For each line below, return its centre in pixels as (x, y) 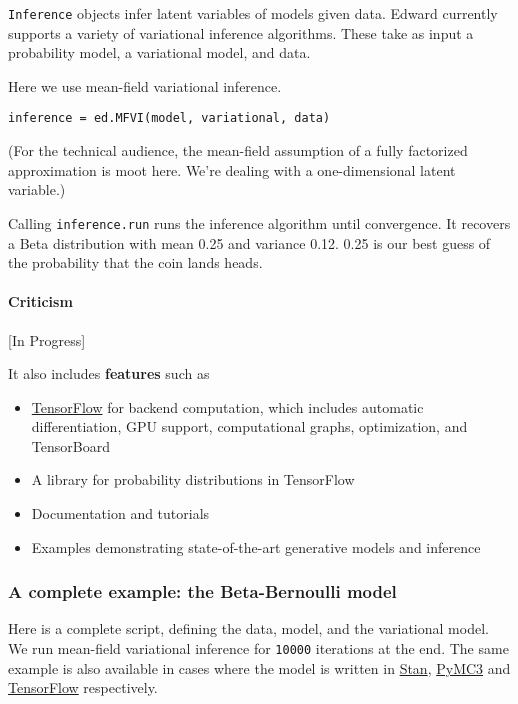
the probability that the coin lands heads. (135, 262)
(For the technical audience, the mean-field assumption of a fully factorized (238, 150)
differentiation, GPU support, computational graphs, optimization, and (249, 426)
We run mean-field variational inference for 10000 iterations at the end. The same (258, 648)
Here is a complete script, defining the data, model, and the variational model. (248, 628)
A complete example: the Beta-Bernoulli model (202, 591)
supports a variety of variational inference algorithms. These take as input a (241, 32)
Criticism (40, 301)
